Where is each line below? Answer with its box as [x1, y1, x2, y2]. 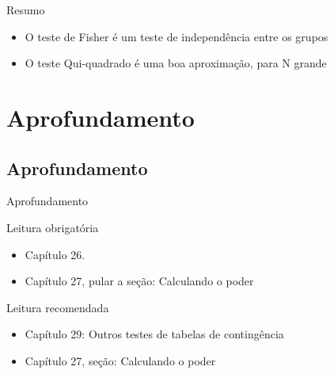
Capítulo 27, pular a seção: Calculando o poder [25, 273, 254, 289]
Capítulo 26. [25, 246, 85, 262]
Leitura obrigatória [6, 219, 99, 235]
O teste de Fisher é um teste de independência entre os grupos [25, 28, 328, 44]
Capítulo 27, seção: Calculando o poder [25, 352, 216, 368]
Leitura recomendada [6, 299, 109, 315]
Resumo [6, 2, 45, 17]
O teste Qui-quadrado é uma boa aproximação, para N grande [25, 55, 327, 71]
